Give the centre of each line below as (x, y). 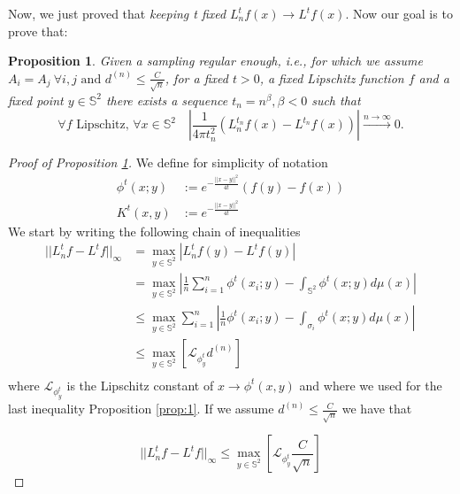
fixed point (36, 100)
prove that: (38, 31)
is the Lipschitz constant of (140, 385)
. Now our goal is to (399, 13)
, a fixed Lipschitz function (332, 77)
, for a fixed (196, 77)
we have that (377, 409)
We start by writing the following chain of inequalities (154, 231)
